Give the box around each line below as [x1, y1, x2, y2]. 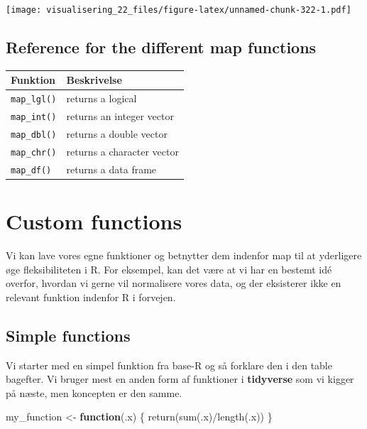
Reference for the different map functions [6, 36, 317, 58]
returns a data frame [66, 161, 157, 176]
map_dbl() [11, 130, 57, 141]
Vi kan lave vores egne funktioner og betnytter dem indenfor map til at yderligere [6, 248, 362, 263]
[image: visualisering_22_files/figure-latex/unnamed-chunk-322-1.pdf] [6, 5, 351, 15]
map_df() [11, 165, 52, 175]
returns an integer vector [66, 109, 174, 124]
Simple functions [6, 324, 131, 346]
